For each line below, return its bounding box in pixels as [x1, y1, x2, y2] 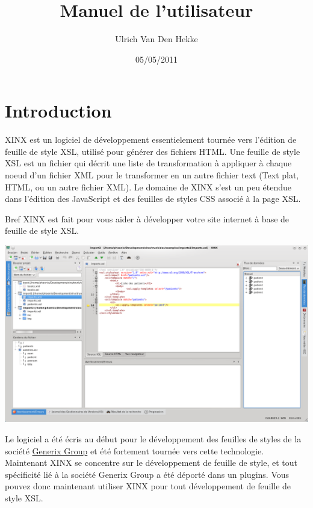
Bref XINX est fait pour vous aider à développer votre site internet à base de [5, 212, 290, 225]
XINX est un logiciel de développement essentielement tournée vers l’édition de [5, 133, 297, 146]
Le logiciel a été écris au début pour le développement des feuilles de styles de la [5, 432, 302, 445]
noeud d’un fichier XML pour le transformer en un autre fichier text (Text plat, [5, 169, 299, 181]
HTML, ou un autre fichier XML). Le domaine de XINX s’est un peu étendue [5, 180, 292, 193]
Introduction [5, 98, 112, 123]
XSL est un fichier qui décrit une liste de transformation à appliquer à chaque [5, 157, 292, 169]
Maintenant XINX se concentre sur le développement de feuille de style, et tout [5, 456, 297, 469]
